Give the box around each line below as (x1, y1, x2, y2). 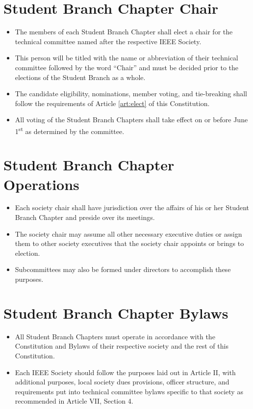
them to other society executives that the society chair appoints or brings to (15, 238, 244, 248)
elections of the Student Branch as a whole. (15, 72, 146, 82)
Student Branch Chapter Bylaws (3, 302, 228, 323)
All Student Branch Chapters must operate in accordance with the (15, 331, 215, 341)
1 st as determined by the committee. (15, 124, 125, 136)
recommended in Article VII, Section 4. (15, 396, 133, 406)
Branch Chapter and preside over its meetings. (15, 212, 155, 222)
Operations (3, 174, 79, 194)
